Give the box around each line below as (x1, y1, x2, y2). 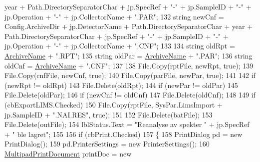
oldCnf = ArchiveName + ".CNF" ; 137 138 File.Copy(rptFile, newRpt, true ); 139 (4, 60, 254, 70)
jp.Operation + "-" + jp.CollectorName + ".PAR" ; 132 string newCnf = (4, 11, 224, 21)
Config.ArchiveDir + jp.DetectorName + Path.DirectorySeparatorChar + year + (4, 21, 253, 31)
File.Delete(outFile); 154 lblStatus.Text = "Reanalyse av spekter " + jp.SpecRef (4, 119, 250, 129)
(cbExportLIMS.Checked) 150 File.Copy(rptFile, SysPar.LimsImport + (4, 99, 223, 109)
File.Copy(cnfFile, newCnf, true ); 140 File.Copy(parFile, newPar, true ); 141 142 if (4, 70, 256, 80)
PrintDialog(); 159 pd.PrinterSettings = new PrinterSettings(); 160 (4, 138, 210, 149)
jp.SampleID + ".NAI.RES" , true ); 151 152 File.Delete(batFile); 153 (4, 109, 213, 119)
